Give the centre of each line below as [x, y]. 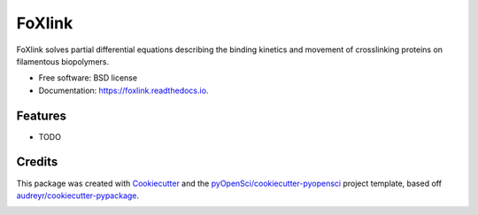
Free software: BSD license [88, 78]
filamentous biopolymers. [63, 61]
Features [41, 115]
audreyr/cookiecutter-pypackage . [78, 196]
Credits [37, 162]
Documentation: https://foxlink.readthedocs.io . [123, 90]
